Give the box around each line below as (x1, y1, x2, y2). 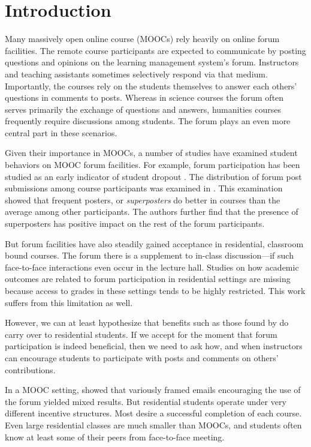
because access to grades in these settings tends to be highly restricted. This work (5, 284, 306, 296)
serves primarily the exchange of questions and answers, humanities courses (5, 103, 281, 115)
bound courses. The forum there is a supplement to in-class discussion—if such (5, 249, 294, 262)
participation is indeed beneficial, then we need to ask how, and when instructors (5, 340, 303, 352)
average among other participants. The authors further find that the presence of (5, 205, 298, 218)
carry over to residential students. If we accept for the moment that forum (5, 328, 277, 340)
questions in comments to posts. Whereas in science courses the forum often (5, 91, 284, 104)
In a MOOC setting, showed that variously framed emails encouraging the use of (5, 383, 301, 396)
